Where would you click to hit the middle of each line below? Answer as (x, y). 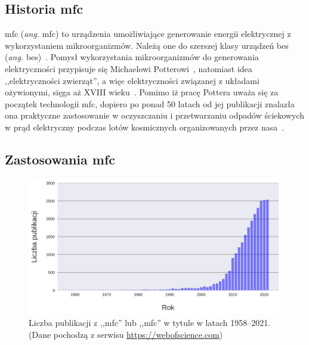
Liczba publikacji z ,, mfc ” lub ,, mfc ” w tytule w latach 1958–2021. (150, 323)
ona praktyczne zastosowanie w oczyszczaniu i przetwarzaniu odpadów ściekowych (155, 115)
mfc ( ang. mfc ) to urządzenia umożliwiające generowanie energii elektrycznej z (148, 34)
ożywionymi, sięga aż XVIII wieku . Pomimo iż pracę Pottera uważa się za (142, 92)
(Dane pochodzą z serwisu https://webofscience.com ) (126, 334)
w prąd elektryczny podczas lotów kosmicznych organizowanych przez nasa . (145, 127)
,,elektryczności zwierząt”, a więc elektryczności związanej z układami (132, 80)
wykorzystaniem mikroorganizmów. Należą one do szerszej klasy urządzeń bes (147, 45)
